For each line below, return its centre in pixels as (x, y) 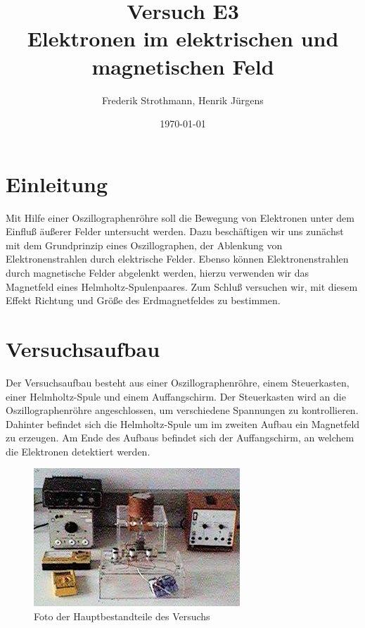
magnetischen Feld (183, 66)
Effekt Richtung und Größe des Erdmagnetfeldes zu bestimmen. (143, 300)
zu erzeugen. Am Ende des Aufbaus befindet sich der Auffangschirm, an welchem (180, 438)
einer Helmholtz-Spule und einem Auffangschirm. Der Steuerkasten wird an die (176, 396)
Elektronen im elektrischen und (183, 38)
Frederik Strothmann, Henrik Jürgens (183, 100)
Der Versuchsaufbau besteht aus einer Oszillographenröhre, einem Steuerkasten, (178, 382)
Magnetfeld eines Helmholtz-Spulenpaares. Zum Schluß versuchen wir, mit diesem (182, 286)
